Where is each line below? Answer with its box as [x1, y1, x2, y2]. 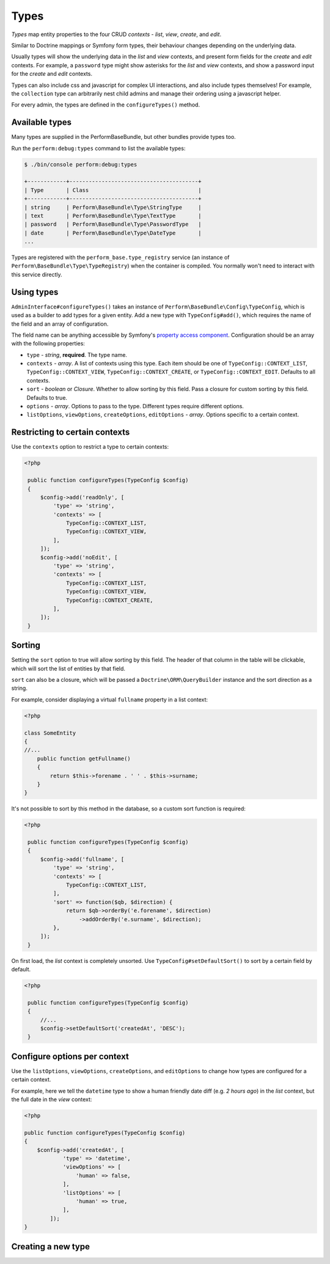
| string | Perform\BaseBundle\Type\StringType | [24, 204, 202, 211]
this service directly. [11, 271, 62, 278]
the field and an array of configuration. [11, 320, 109, 327]
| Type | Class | [24, 187, 202, 193]
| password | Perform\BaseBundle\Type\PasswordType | [24, 221, 202, 228]
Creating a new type [11, 1241, 90, 1252]
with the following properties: [11, 340, 86, 347]
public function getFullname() [37, 755, 131, 762]
